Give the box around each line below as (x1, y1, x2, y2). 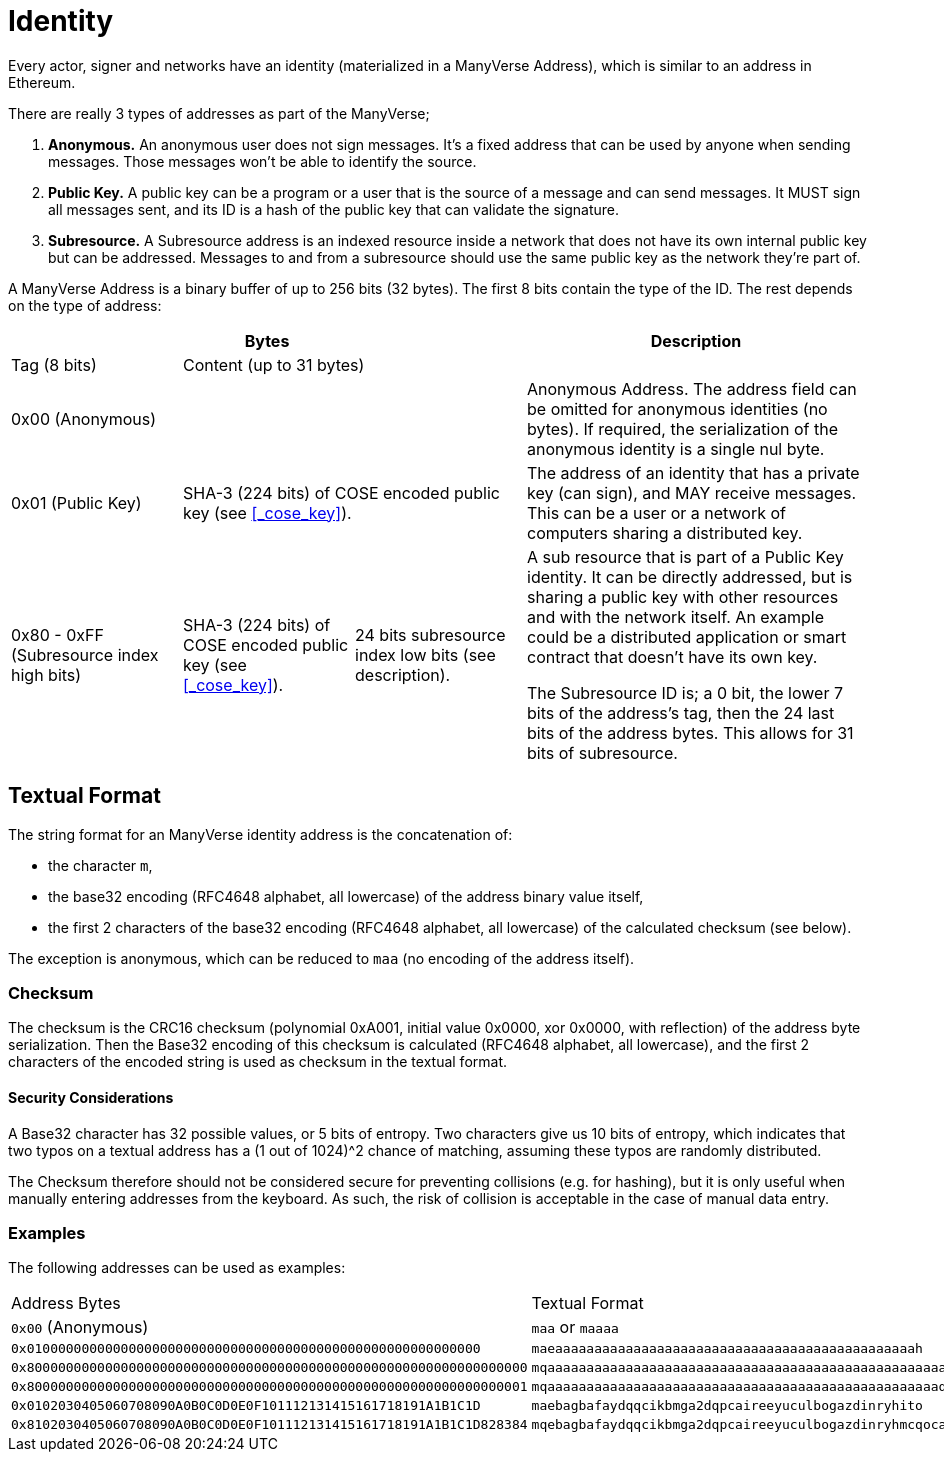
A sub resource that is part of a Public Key (527, 546, 844, 567)
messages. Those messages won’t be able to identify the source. (48, 152, 477, 170)
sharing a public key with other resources (527, 586, 839, 607)
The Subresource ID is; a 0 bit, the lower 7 (527, 682, 843, 703)
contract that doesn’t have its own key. (527, 646, 818, 667)
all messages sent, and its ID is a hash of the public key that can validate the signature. (48, 200, 620, 218)
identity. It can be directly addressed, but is (527, 566, 853, 587)
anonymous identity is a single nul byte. (527, 438, 825, 459)
